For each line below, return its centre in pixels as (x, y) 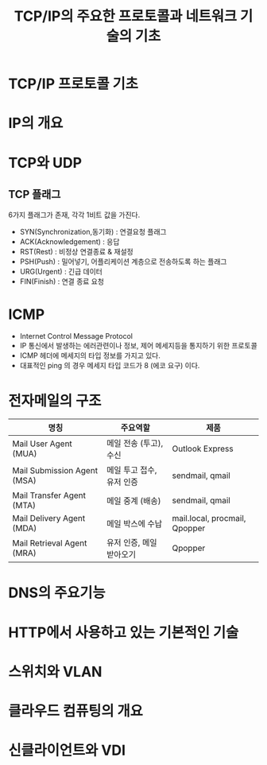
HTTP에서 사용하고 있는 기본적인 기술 (124, 632)
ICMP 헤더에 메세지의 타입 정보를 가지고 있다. (90, 355)
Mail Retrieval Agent (50, 543)
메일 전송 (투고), (135, 444)
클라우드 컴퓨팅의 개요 (75, 711)
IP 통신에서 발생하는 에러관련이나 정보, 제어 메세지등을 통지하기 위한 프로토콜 (139, 346)
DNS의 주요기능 (57, 593)
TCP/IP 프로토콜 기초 (74, 84)
